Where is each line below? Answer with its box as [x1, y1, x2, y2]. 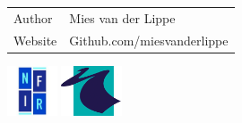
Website [13, 30, 57, 49]
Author [13, 8, 53, 27]
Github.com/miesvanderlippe [69, 30, 229, 49]
